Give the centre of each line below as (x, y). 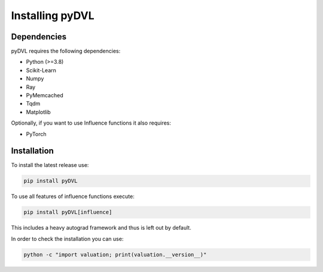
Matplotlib (38, 112)
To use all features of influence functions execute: (73, 196)
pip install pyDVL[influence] (68, 212)
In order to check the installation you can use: (67, 239)
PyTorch (36, 134)
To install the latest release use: (50, 165)
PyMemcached (45, 95)
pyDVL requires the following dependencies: (66, 51)
